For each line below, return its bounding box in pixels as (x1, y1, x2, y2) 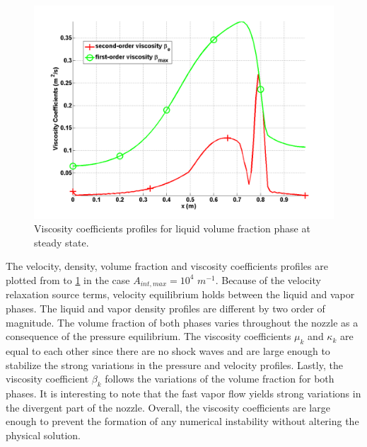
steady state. (34, 234, 89, 249)
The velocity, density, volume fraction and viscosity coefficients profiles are (6, 259, 328, 273)
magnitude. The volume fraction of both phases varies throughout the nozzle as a (6, 315, 359, 329)
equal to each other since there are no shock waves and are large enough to (6, 344, 330, 358)
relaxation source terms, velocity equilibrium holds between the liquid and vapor (6, 287, 355, 302)
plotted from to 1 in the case (6, 272, 130, 287)
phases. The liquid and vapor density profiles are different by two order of (6, 301, 325, 316)
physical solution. (6, 427, 81, 442)
